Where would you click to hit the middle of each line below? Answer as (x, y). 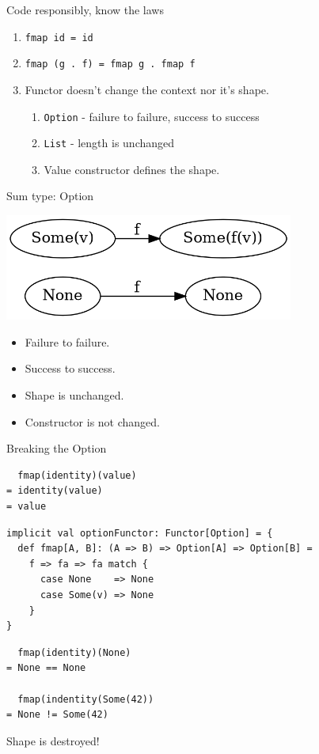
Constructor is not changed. (92, 421)
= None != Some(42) (57, 715)
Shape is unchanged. (74, 395)
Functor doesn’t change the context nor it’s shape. (147, 89)
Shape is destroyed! (53, 740)
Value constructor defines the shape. (132, 169)
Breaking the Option (57, 448)
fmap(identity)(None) (74, 652)
